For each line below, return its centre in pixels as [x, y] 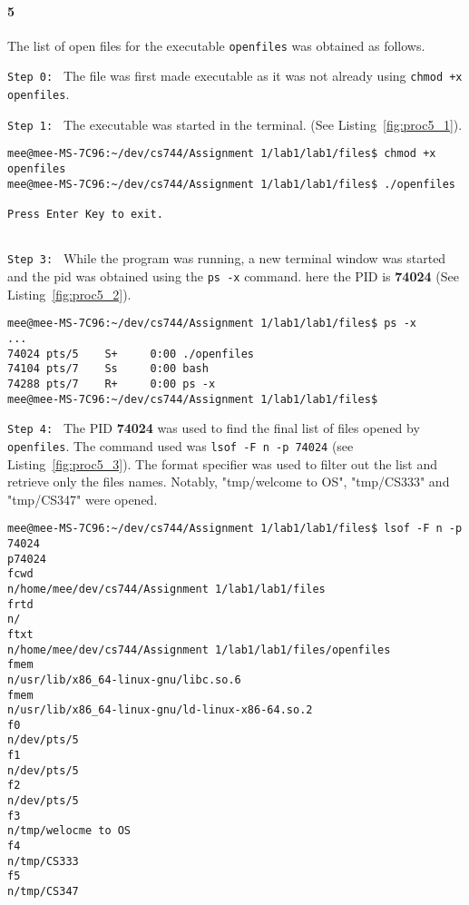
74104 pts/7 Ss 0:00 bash [108, 369]
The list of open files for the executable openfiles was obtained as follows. [216, 45]
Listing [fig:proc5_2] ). [69, 294]
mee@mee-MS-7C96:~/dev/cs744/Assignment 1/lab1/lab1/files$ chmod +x [222, 154]
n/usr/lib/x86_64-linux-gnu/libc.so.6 [124, 679]
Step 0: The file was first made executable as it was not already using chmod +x [235, 76]
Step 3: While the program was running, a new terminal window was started [227, 258]
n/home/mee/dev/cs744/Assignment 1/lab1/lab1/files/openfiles [199, 649]
